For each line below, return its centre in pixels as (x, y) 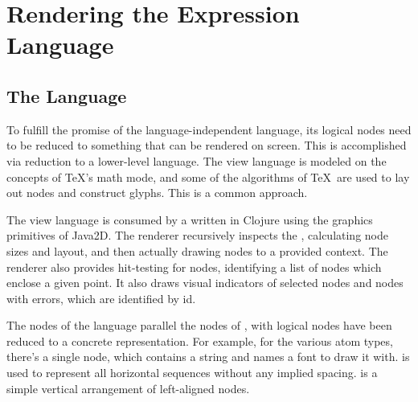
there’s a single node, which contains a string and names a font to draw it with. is (208, 357)
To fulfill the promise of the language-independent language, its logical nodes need (209, 129)
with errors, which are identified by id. (101, 298)
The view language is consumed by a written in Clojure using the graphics (190, 219)
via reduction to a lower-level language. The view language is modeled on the (197, 160)
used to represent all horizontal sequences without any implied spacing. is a (192, 373)
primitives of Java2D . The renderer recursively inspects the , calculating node (197, 235)
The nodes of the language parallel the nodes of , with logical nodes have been (199, 325)
